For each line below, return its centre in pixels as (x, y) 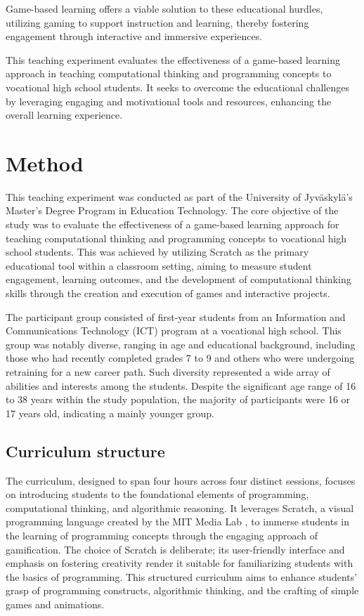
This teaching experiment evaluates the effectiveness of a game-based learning (173, 59)
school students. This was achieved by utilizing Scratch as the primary (157, 252)
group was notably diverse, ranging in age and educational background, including (181, 344)
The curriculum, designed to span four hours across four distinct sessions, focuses (181, 480)
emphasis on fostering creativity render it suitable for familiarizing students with (180, 563)
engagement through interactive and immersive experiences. (134, 36)
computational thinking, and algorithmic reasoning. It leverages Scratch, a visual (180, 507)
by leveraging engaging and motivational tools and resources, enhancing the (169, 101)
